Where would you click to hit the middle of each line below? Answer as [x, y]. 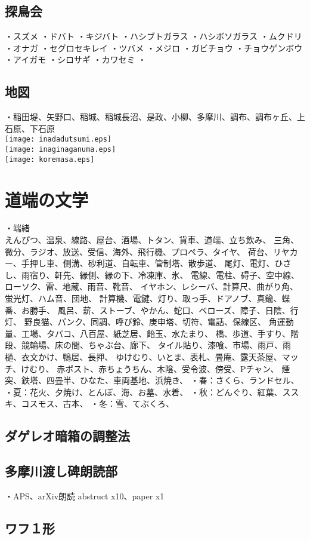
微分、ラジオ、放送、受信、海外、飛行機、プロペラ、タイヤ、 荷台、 [139, 251]
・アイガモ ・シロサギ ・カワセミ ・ [76, 59]
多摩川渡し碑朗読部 [61, 471]
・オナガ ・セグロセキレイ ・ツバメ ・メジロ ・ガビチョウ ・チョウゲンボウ [154, 47]
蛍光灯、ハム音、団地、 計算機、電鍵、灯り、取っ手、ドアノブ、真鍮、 [143, 298]
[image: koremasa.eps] [50, 159]
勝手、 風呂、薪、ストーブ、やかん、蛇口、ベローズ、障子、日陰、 [160, 310]
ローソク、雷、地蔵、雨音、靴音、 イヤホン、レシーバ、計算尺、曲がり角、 [151, 286]
